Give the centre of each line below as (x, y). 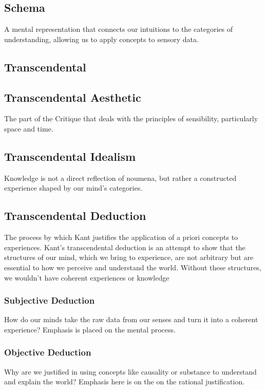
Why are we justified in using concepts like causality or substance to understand (130, 371)
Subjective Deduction (50, 300)
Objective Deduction (48, 352)
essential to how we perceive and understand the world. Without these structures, (133, 267)
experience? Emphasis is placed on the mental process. (90, 329)
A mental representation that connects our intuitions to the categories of (118, 29)
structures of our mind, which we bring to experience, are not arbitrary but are (129, 257)
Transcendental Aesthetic (73, 97)
